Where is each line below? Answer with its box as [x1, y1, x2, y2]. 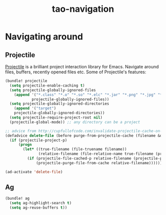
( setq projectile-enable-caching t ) [9, 83, 85, 88]
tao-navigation [51, 3, 115, 15]
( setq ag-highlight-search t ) [9, 201, 72, 206]
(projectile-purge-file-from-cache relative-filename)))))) [36, 160, 163, 165]
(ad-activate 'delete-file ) [5, 169, 63, 174]
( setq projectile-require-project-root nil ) [9, 115, 103, 120]
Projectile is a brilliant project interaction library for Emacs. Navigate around [5, 64, 159, 69]
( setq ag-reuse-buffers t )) [9, 205, 68, 210]
